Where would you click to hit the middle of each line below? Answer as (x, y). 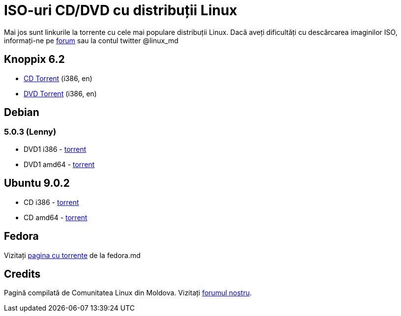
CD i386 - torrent (51, 202)
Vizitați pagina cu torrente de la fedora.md (72, 255)
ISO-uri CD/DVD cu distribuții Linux (121, 10)
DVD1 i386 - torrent (55, 149)
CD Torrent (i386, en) (58, 78)
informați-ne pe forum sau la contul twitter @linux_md (91, 40)
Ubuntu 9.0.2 (37, 183)
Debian (22, 113)
